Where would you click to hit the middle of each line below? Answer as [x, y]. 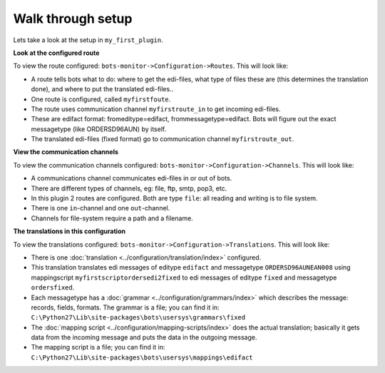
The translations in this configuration [70, 231]
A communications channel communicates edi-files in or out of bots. [132, 178]
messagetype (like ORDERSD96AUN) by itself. [99, 129]
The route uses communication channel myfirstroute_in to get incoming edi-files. [156, 109]
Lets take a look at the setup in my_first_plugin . [88, 40]
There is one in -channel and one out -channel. [101, 208]
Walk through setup [73, 19]
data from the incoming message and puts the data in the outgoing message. [144, 337]
